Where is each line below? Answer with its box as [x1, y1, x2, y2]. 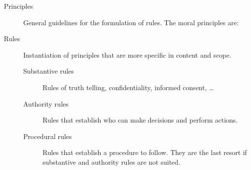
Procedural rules [23, 131, 72, 141]
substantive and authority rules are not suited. [43, 156, 180, 167]
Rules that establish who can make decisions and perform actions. [43, 115, 238, 125]
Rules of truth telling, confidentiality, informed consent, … [43, 82, 214, 92]
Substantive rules [23, 66, 74, 76]
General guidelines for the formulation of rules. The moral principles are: [23, 17, 239, 27]
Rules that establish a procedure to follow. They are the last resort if [43, 147, 247, 157]
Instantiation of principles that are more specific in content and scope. [23, 49, 232, 60]
